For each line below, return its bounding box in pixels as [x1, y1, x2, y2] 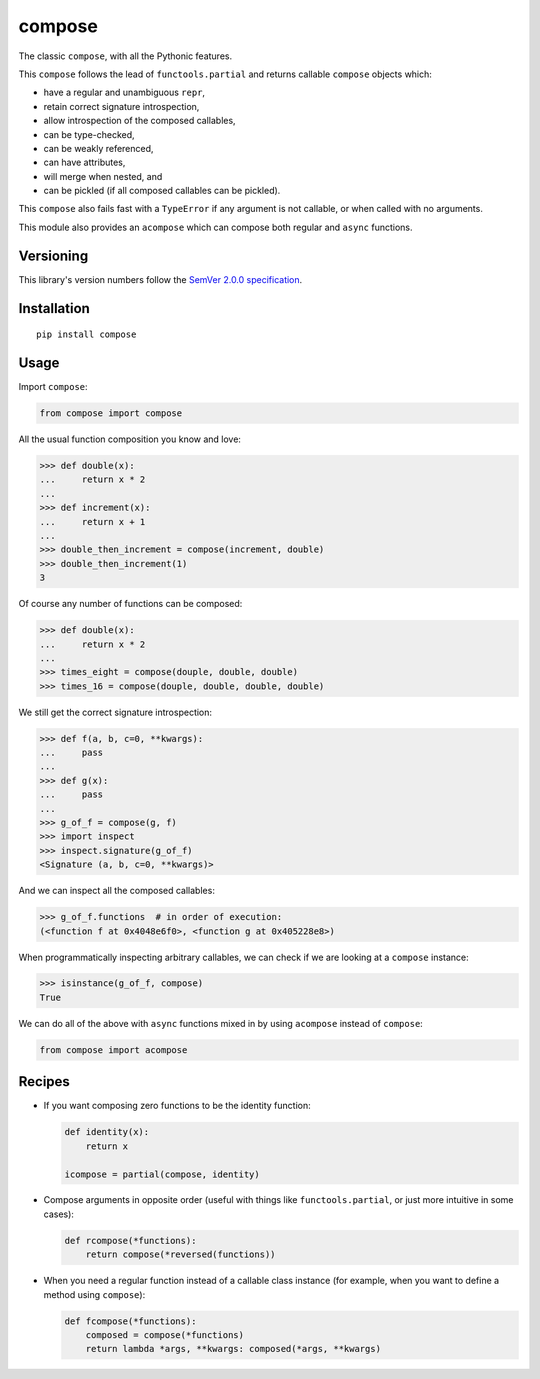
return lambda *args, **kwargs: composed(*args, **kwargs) [85, 1343, 382, 1355]
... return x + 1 [39, 516, 146, 527]
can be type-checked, [43, 128, 135, 140]
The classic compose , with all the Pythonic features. [18, 50, 233, 62]
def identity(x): [64, 1126, 150, 1138]
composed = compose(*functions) [85, 1330, 245, 1340]
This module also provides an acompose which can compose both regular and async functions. [18, 221, 413, 233]
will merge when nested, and [43, 170, 163, 182]
